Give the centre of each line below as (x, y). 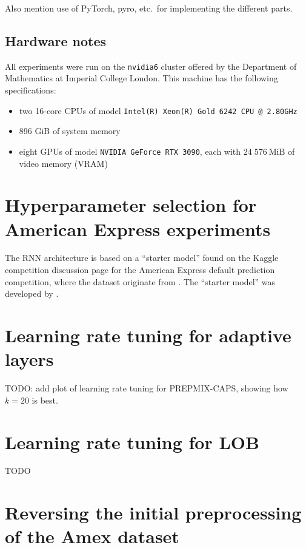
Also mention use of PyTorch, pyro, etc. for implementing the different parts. (149, 8)
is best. (45, 400)
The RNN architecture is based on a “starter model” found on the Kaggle (142, 258)
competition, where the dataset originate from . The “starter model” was (140, 281)
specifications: (31, 90)
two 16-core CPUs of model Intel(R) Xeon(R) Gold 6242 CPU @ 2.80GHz (158, 110)
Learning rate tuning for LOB (132, 441)
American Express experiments (138, 228)
